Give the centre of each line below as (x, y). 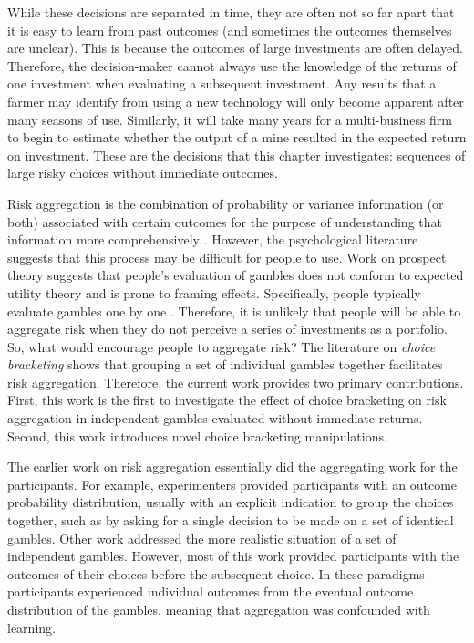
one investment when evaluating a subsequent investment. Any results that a (222, 83)
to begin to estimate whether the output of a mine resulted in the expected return (237, 137)
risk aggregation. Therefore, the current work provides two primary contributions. (236, 382)
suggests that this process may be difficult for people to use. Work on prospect (227, 257)
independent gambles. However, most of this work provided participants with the (233, 556)
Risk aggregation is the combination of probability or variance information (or (226, 203)
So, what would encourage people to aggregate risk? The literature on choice (222, 346)
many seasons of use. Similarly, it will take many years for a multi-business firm (230, 119)
